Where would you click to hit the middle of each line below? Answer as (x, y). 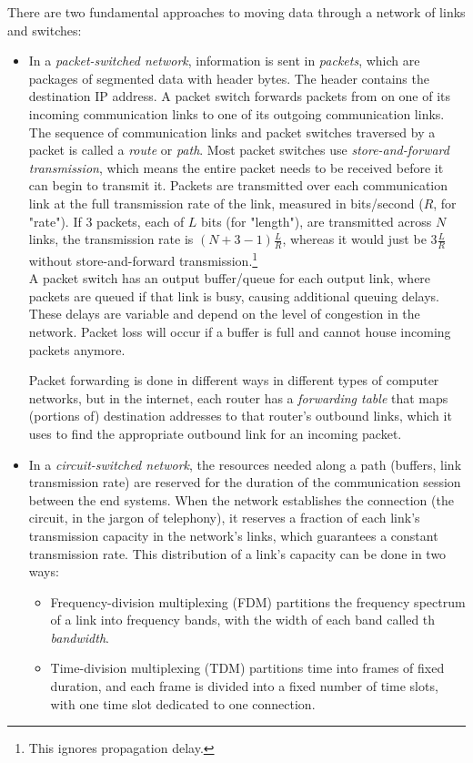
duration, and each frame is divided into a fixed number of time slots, (244, 686)
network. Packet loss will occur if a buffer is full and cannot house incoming (240, 331)
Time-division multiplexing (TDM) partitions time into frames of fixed (247, 668)
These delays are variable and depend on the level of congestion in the (224, 314)
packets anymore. (77, 349)
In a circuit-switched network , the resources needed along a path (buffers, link (245, 464)
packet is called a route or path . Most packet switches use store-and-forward (239, 150)
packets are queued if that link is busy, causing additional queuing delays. (234, 295)
